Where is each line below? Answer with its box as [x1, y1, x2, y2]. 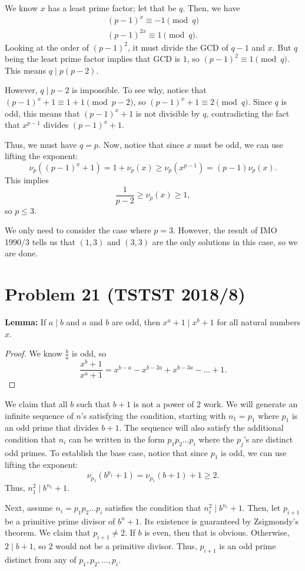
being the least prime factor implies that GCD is [5, 52, 181, 65]
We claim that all [5, 397, 68, 410]
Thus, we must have [5, 138, 77, 150]
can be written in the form [69, 433, 165, 445]
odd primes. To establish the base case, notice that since [5, 446, 208, 458]
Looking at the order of [5, 41, 89, 53]
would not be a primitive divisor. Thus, [55, 540, 197, 552]
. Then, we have [183, 2, 240, 14]
